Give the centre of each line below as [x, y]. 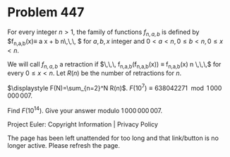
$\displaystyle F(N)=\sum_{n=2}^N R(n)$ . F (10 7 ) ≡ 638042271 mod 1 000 [115, 87]
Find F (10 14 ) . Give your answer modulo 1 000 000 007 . [85, 110]
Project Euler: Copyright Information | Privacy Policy [83, 124]
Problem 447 [46, 12]
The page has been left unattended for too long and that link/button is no [113, 138]
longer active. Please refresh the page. [64, 145]
